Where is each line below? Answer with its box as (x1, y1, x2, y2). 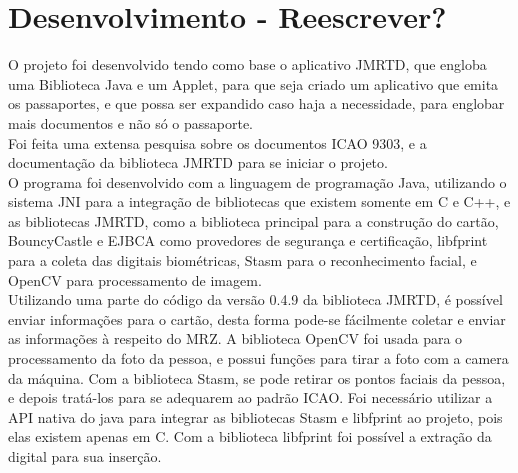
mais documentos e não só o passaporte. (8, 112, 253, 133)
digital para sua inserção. (8, 446, 162, 466)
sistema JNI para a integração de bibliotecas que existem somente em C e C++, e (8, 191, 511, 212)
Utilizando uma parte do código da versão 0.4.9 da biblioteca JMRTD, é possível (8, 289, 503, 310)
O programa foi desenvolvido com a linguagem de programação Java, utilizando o (8, 171, 507, 192)
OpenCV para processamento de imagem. (8, 269, 262, 290)
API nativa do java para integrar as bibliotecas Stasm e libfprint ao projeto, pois (8, 406, 503, 427)
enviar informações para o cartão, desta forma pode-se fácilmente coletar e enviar (8, 308, 506, 329)
